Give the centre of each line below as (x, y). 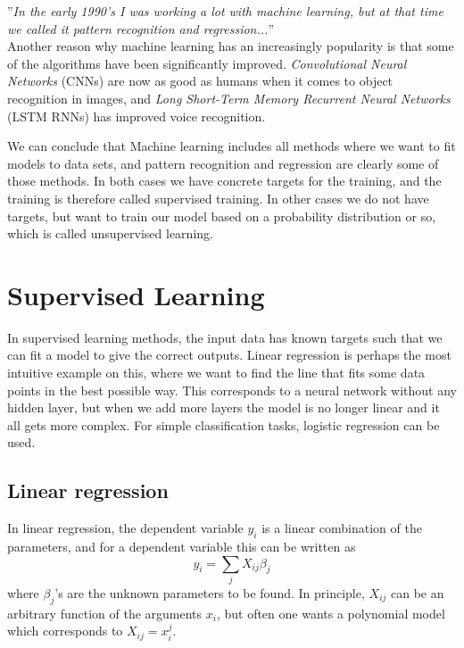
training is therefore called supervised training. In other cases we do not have (218, 198)
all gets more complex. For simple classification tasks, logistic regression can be (224, 424)
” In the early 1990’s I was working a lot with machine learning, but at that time (225, 11)
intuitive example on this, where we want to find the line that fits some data (216, 373)
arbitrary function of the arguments (105, 613)
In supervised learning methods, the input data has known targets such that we (225, 337)
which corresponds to (65, 631)
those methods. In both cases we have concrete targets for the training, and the (224, 181)
